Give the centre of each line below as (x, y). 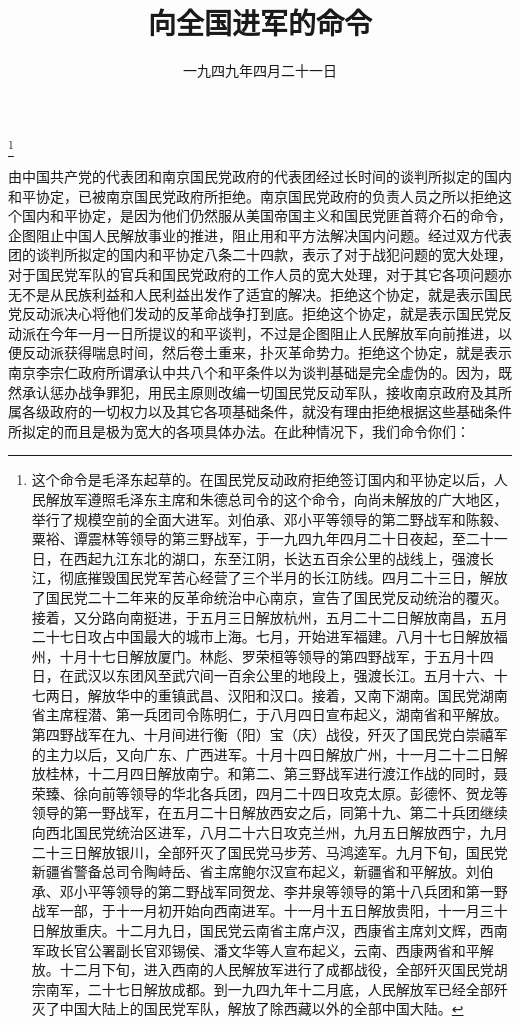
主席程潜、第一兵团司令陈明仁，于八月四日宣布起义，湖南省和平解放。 (276, 714)
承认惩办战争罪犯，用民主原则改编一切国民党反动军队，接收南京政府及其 (259, 391)
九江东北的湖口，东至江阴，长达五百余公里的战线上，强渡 (290, 557)
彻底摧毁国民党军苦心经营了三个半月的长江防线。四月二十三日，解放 (283, 577)
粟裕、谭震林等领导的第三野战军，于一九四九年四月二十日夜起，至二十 (262, 538)
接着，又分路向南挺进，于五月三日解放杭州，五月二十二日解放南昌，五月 (269, 616)
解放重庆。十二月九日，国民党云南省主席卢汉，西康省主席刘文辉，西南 (276, 930)
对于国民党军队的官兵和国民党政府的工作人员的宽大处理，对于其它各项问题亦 (260, 274)
